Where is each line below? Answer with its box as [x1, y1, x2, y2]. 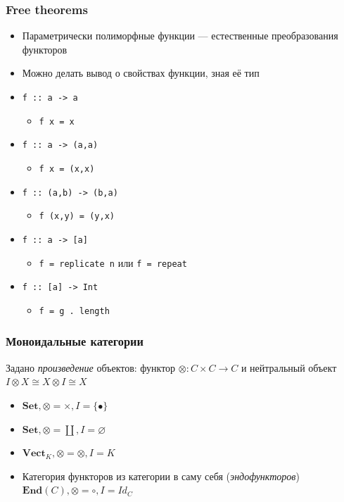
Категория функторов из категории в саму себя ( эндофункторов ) [22, 468, 300, 483]
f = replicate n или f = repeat [39, 255, 187, 270]
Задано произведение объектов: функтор [6, 360, 176, 375]
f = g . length [39, 306, 110, 316]
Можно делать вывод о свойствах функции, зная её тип [22, 65, 260, 80]
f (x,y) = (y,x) [39, 211, 115, 222]
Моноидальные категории [6, 332, 144, 350]
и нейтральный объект [241, 360, 337, 375]
